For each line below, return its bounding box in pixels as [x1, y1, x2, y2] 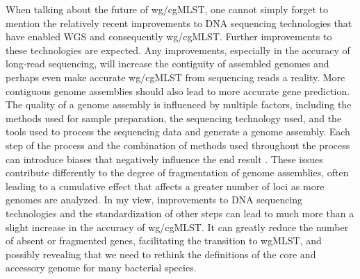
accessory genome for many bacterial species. [6, 260, 197, 275]
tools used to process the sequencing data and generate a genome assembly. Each [6, 124, 350, 139]
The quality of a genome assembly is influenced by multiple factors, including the [6, 97, 352, 112]
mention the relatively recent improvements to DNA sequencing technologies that [6, 15, 352, 30]
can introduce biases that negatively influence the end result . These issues [6, 151, 323, 166]
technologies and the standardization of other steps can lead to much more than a [6, 205, 354, 220]
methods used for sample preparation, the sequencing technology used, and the [6, 110, 342, 125]
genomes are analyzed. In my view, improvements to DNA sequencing [6, 192, 303, 207]
